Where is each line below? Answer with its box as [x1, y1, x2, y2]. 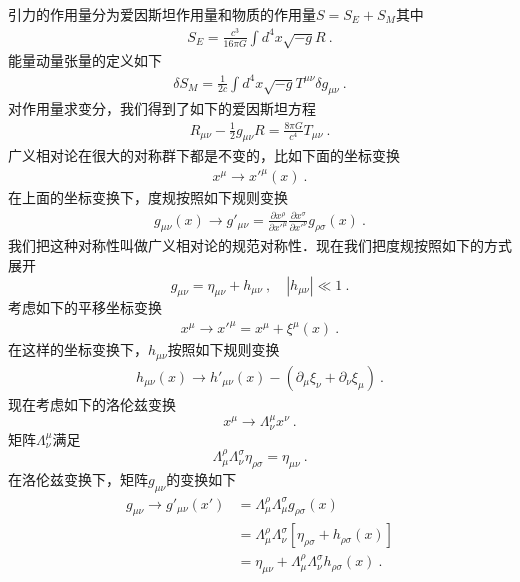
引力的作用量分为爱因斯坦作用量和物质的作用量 [8, 4, 316, 24]
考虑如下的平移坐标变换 [8, 297, 162, 318]
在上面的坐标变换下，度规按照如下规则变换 [8, 187, 288, 208]
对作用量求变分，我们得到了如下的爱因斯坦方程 [8, 98, 316, 119]
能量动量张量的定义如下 [8, 50, 162, 71]
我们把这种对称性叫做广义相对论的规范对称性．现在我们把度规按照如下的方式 [8, 235, 512, 256]
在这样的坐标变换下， [8, 339, 148, 360]
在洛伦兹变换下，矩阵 [8, 468, 148, 489]
